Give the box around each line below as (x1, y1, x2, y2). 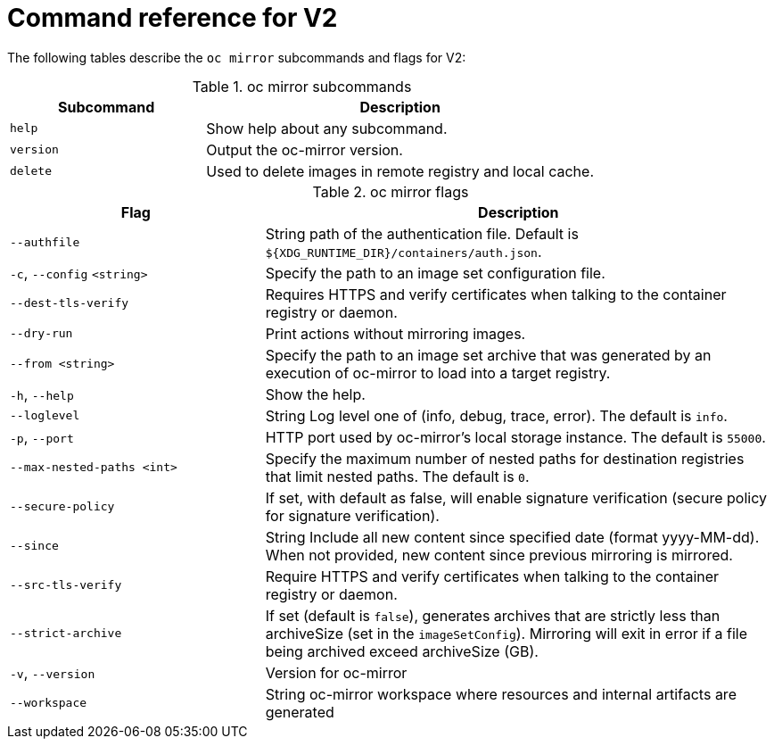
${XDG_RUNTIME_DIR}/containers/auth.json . (265, 242, 542, 261)
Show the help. (265, 385, 366, 403)
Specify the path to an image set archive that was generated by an (265, 345, 712, 364)
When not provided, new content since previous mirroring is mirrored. (265, 545, 733, 564)
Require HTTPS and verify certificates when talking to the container (265, 567, 720, 585)
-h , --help (10, 385, 74, 403)
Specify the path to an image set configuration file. (265, 263, 605, 282)
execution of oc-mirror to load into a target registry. (265, 363, 611, 382)
